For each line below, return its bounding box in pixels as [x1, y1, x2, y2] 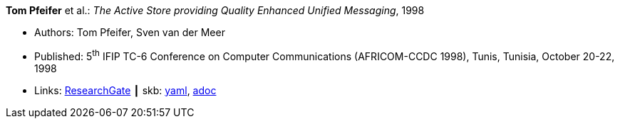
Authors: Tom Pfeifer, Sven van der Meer [34, 26, 225, 38]
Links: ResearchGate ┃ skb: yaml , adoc [34, 84, 217, 96]
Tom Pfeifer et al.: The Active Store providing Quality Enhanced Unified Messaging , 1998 [6, 4, 425, 16]
